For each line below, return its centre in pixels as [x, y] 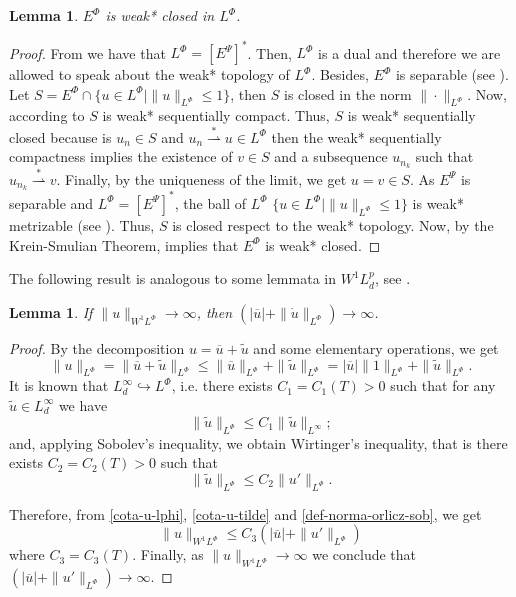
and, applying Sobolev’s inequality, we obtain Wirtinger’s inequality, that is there [258, 442]
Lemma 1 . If [51, 311]
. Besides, [340, 74]
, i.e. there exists [222, 385]
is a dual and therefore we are [409, 52]
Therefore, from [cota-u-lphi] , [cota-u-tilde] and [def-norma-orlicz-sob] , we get [245, 513]
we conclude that [364, 554]
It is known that [59, 385]
